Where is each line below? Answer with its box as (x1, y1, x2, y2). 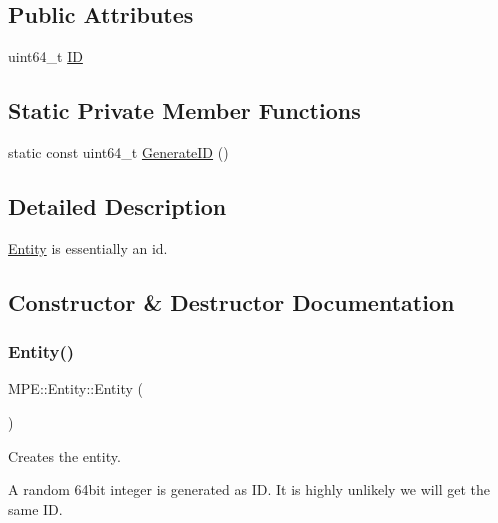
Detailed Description (8, 190, 227, 221)
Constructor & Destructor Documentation (8, 286, 455, 317)
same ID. (8, 498, 63, 519)
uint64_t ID (8, 46, 83, 67)
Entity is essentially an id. (8, 237, 168, 258)
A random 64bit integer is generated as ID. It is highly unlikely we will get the (8, 479, 490, 500)
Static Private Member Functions (8, 95, 361, 126)
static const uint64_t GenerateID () (8, 142, 229, 162)
